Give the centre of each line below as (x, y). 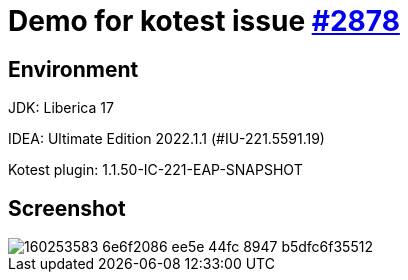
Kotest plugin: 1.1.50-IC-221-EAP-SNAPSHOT (155, 170)
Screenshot (67, 208)
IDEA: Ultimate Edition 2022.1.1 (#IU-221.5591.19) (166, 139)
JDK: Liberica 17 (61, 108)
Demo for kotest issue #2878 (204, 21)
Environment (73, 69)
